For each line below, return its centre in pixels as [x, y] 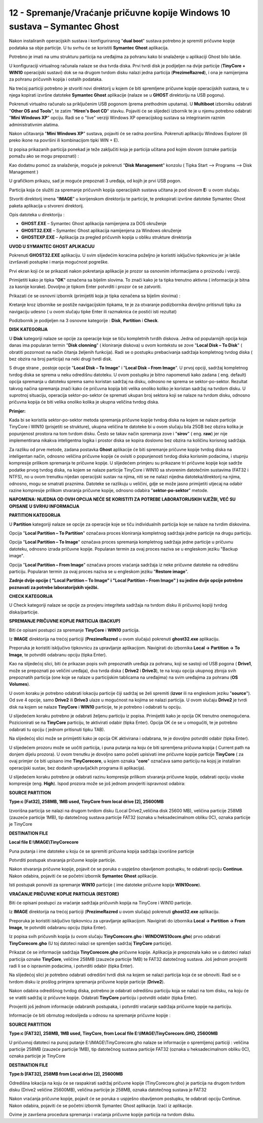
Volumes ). [19, 684]
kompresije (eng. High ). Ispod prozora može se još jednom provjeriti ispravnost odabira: [97, 784]
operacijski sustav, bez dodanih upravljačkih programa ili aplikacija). [77, 768]
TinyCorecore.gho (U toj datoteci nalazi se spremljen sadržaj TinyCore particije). [91, 943]
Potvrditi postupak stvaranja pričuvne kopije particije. [63, 860]
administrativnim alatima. [34, 124]
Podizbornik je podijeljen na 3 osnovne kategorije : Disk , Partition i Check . [84, 321]
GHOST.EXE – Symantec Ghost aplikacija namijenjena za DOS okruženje [94, 224]
